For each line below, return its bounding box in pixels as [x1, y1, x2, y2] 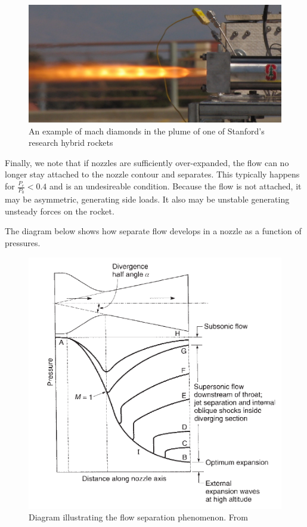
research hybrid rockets [29, 136, 113, 149]
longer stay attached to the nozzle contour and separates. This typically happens [5, 168, 300, 180]
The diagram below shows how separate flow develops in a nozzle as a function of [5, 225, 302, 237]
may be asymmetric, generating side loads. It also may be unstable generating [5, 193, 290, 206]
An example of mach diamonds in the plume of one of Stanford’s [29, 124, 265, 137]
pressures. [5, 237, 41, 249]
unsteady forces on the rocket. [5, 204, 114, 217]
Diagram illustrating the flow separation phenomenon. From [29, 511, 248, 523]
